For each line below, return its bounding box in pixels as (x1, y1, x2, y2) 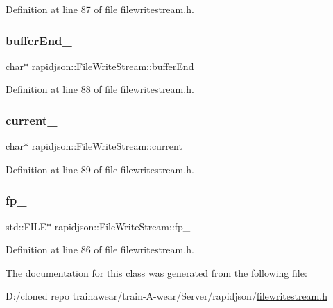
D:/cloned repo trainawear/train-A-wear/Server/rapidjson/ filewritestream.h (6, 289, 327, 303)
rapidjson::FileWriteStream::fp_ (54, 219, 191, 233)
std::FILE (6, 219, 47, 233)
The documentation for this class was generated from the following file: (6, 265, 307, 280)
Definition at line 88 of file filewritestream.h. (6, 82, 194, 96)
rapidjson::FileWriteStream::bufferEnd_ (31, 58, 201, 73)
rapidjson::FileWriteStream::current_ (31, 139, 190, 153)
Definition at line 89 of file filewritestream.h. (6, 162, 194, 176)
